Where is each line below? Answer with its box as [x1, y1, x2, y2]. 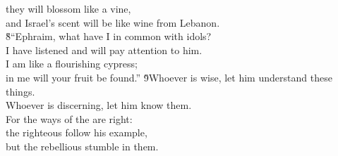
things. [6, 84, 35, 98]
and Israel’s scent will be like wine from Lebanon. [6, 15, 220, 30]
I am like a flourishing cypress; [6, 56, 138, 71]
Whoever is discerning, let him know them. [6, 98, 192, 112]
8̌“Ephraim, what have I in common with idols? [6, 29, 212, 44]
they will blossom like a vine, [6, 1, 131, 15]
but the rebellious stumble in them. [6, 138, 159, 153]
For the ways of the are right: [6, 111, 133, 126]
